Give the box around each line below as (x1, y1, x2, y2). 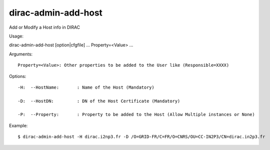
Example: (9, 122, 28, 129)
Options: (9, 73, 26, 79)
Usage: (9, 33, 24, 39)
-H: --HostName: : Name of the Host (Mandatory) (18, 84, 155, 90)
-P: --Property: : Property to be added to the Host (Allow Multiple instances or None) (18, 112, 255, 117)
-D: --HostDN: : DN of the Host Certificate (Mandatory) (18, 98, 180, 104)
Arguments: (9, 51, 33, 57)
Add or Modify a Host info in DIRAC (9, 24, 80, 30)
